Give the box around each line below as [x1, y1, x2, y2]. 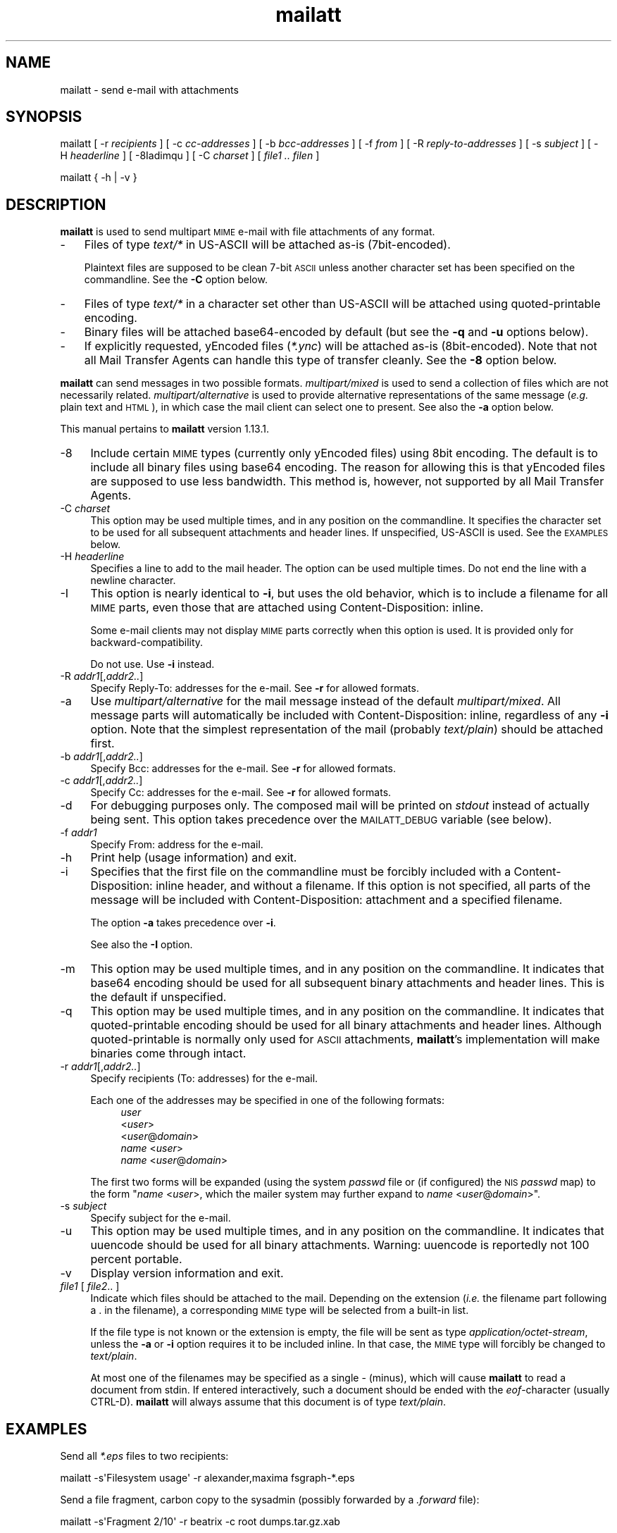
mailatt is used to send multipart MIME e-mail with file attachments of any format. [60, 225, 435, 238]
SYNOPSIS [6, 108, 82, 126]
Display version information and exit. [90, 1266, 284, 1281]
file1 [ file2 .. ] [60, 1280, 120, 1293]
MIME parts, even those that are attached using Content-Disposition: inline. [90, 600, 484, 615]
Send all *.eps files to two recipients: [60, 1450, 229, 1463]
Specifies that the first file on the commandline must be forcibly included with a [90, 864, 511, 879]
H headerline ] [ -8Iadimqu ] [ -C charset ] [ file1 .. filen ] [60, 149, 320, 162]
